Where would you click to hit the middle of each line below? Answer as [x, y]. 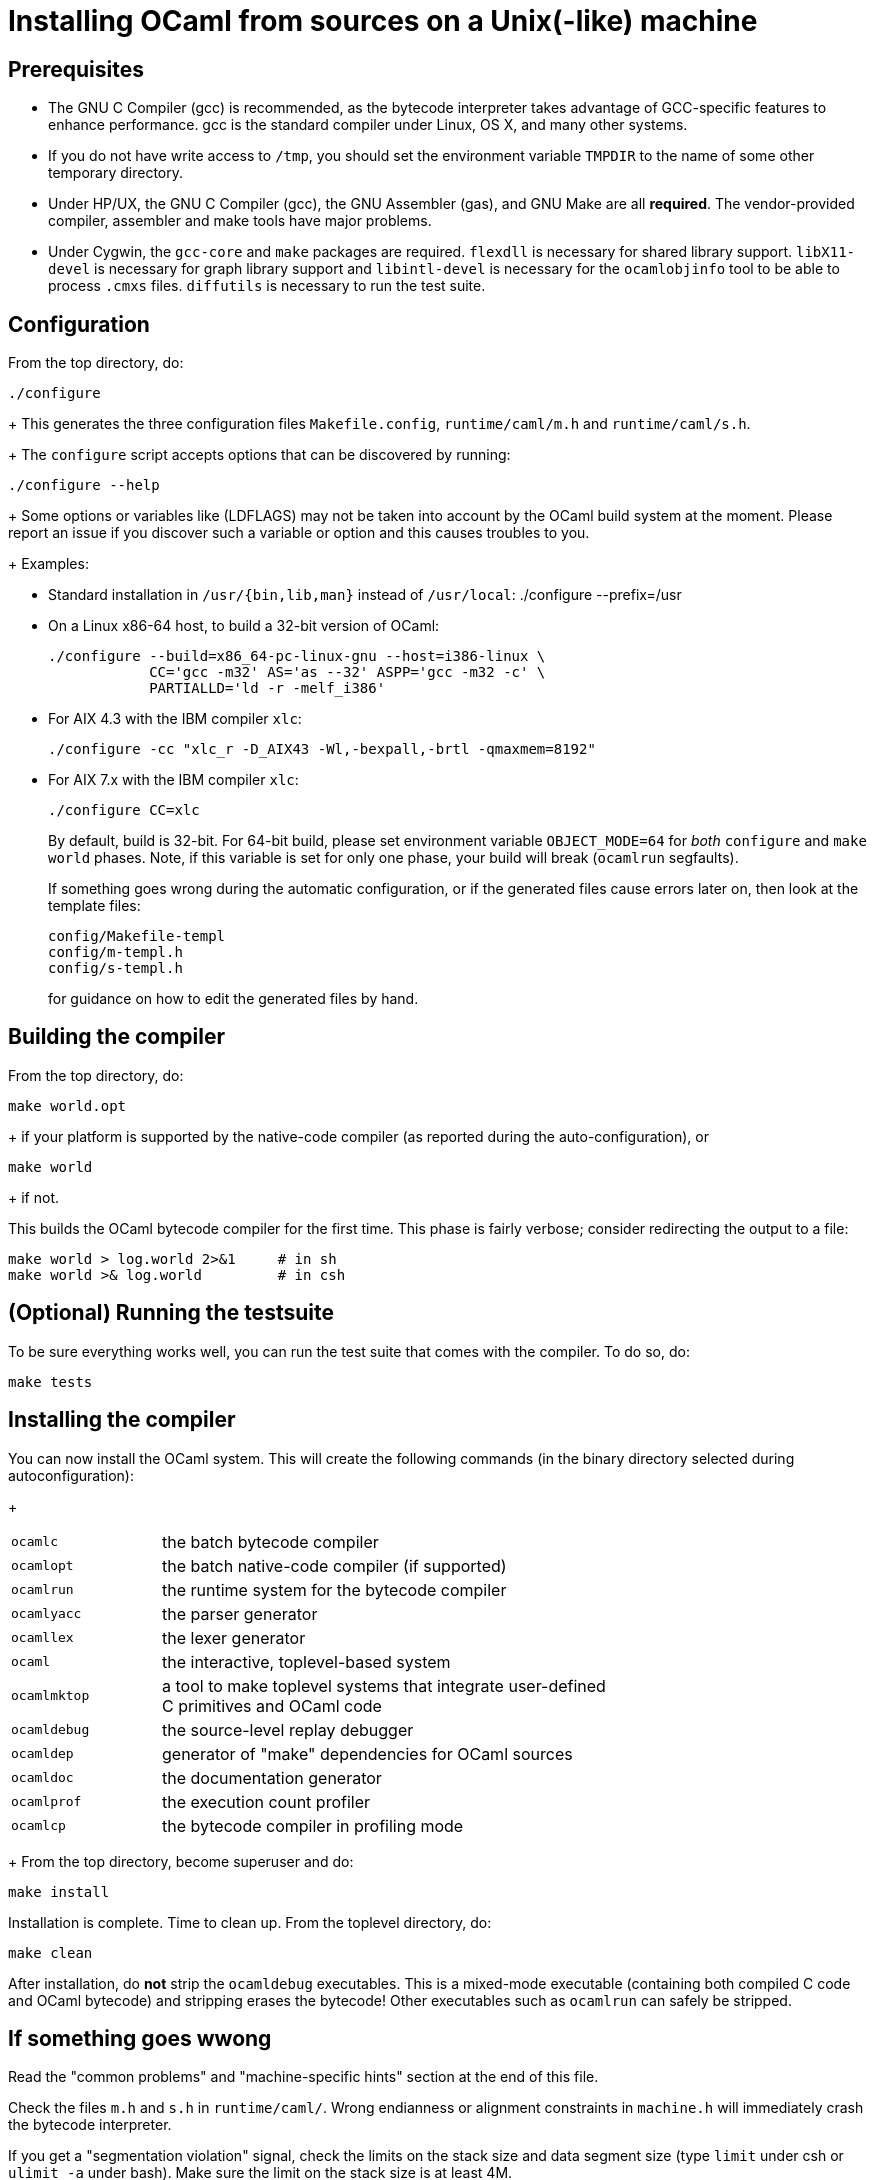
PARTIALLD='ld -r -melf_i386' [267, 688]
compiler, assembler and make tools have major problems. [240, 221]
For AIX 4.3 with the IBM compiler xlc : [175, 719]
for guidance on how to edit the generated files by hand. [233, 999]
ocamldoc [42, 1778]
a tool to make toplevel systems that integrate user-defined [384, 1685]
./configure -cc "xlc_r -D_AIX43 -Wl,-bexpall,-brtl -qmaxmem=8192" [322, 749]
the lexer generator [234, 1637]
